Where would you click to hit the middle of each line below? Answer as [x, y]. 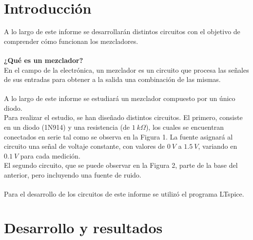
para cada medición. [50, 155]
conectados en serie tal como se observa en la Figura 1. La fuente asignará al [118, 136]
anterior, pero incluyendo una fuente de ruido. [73, 175]
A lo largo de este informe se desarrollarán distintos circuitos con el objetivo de [122, 31]
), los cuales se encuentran [185, 127]
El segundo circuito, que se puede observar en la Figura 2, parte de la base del [121, 165]
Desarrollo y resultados [83, 227]
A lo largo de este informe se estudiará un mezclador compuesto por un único [120, 98]
